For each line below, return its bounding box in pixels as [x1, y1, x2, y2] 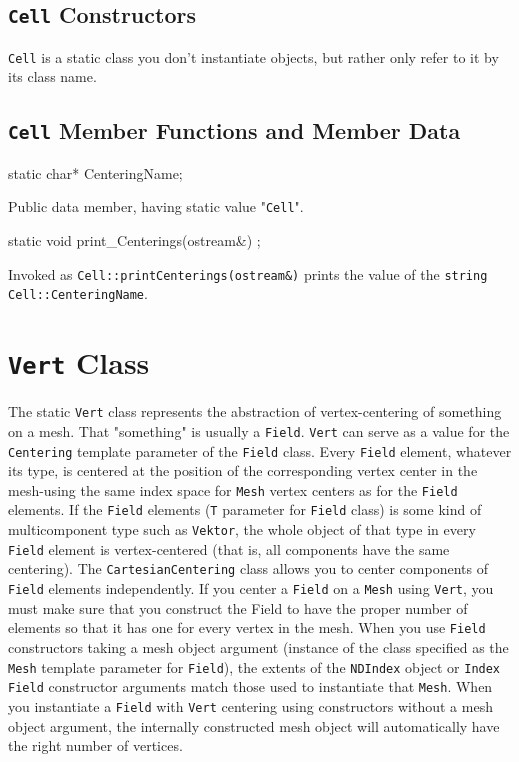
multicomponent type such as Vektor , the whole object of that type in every [8, 519, 476, 540]
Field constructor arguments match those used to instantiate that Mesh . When [8, 676, 493, 697]
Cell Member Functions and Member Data [8, 115, 461, 146]
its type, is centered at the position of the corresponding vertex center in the [8, 460, 478, 481]
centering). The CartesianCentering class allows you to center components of [8, 558, 488, 579]
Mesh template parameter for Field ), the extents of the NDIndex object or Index [8, 656, 501, 677]
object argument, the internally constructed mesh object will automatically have [8, 715, 500, 736]
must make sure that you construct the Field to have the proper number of [8, 597, 468, 618]
